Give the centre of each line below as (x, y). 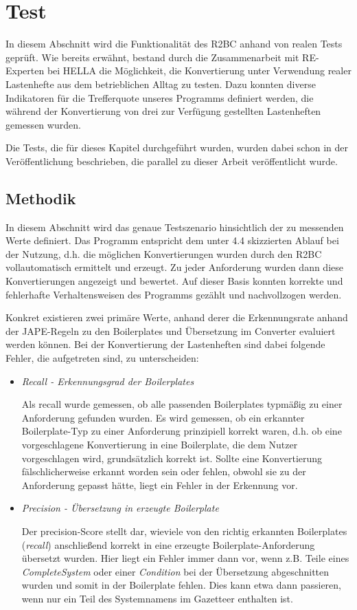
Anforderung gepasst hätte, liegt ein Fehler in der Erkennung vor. (160, 484)
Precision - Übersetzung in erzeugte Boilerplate (120, 508)
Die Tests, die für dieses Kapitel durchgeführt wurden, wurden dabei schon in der (177, 148)
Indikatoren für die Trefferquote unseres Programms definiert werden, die (160, 97)
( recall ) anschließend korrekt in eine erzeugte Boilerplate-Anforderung (168, 544)
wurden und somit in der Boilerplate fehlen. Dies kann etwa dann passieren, (182, 585)
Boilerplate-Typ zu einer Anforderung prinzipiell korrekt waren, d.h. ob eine (182, 431)
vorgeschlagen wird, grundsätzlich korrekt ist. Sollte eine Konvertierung (172, 458)
